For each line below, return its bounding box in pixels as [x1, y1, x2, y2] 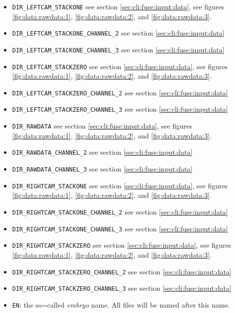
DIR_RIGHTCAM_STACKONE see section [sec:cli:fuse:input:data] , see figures [12, 180, 228, 190]
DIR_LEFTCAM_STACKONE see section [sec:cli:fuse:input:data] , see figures [12, 1, 224, 11]
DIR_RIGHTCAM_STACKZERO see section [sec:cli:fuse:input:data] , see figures [12, 240, 232, 250]
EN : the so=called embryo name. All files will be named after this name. [12, 299, 230, 310]
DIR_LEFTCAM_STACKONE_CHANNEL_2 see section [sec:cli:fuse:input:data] [12, 28, 225, 38]
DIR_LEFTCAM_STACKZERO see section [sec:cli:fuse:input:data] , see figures [12, 61, 228, 71]
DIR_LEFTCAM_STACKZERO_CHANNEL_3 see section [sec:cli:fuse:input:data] [12, 104, 228, 114]
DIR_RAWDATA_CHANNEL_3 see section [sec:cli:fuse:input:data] [12, 164, 193, 174]
